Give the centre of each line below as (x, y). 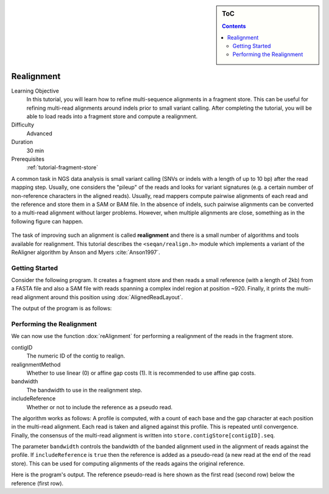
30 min (35, 150)
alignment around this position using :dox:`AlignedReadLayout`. (103, 297)
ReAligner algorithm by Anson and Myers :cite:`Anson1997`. (86, 252)
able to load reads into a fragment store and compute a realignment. (112, 116)
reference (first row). (37, 483)
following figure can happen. (47, 221)
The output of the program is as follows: (62, 308)
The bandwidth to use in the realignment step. (84, 390)
